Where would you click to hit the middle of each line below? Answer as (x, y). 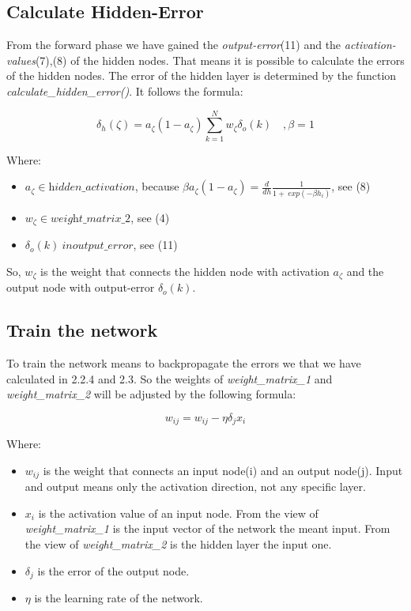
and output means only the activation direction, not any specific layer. (195, 487)
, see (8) (351, 186)
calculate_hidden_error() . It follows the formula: (125, 91)
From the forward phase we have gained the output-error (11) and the (174, 45)
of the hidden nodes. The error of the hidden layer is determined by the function (202, 75)
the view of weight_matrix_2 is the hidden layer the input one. (178, 543)
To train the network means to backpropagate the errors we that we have (184, 362)
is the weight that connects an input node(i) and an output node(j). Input (223, 470)
